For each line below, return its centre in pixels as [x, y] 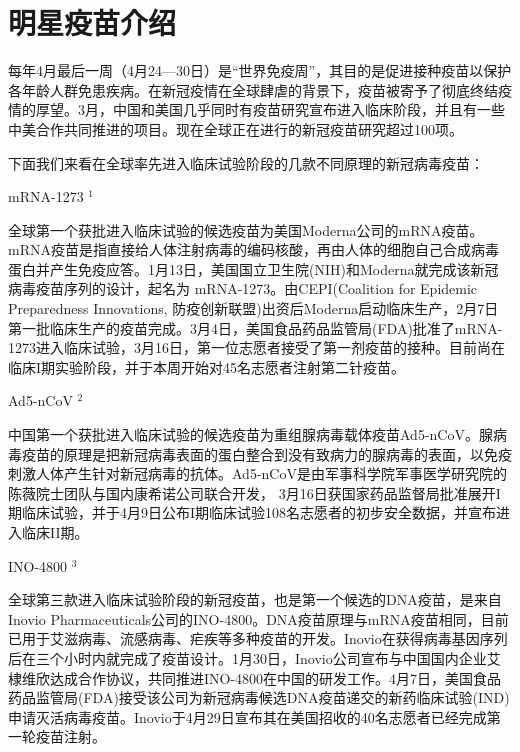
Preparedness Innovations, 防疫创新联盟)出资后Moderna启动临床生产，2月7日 [253, 308]
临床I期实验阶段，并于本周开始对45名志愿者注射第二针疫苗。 [207, 366]
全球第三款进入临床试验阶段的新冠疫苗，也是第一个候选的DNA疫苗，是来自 [255, 599]
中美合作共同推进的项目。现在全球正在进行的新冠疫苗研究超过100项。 [235, 128]
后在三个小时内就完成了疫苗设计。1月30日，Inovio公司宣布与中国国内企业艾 [254, 657]
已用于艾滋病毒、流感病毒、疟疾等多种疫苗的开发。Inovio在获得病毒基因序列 [258, 638]
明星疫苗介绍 [92, 22]
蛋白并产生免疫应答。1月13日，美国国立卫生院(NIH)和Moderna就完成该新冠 [253, 268]
